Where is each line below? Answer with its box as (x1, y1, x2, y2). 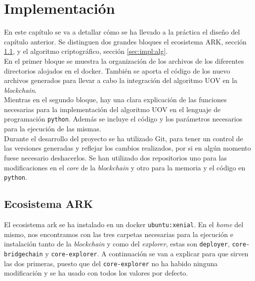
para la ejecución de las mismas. (4, 123, 101, 134)
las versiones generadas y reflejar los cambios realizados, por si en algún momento (4, 143, 251, 153)
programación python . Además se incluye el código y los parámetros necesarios (4, 114, 243, 124)
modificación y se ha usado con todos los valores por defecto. (4, 268, 188, 278)
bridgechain (4, 250, 43, 258)
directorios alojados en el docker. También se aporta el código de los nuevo (4, 65, 230, 76)
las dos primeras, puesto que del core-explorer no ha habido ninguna (4, 258, 218, 268)
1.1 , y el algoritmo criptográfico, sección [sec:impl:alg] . (4, 46, 168, 56)
